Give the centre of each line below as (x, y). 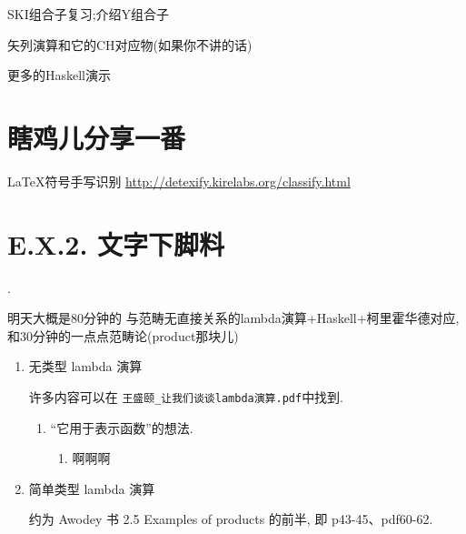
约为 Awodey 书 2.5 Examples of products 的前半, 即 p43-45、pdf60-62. (231, 519)
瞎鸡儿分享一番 (97, 137)
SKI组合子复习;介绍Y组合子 (89, 14)
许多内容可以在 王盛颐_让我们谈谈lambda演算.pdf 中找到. (186, 397)
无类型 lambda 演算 (85, 366)
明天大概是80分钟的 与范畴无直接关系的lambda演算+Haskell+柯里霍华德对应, (233, 318)
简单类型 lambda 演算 (92, 488)
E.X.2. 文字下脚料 (116, 243)
